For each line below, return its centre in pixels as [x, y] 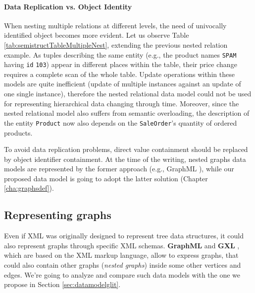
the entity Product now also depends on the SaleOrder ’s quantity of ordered [121, 122]
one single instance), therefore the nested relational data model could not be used [128, 94]
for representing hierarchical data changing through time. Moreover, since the [122, 103]
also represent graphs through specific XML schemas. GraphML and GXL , [122, 245]
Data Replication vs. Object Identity [68, 6]
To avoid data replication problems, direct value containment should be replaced [126, 149]
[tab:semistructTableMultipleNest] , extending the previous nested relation [116, 44]
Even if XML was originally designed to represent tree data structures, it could [124, 236]
